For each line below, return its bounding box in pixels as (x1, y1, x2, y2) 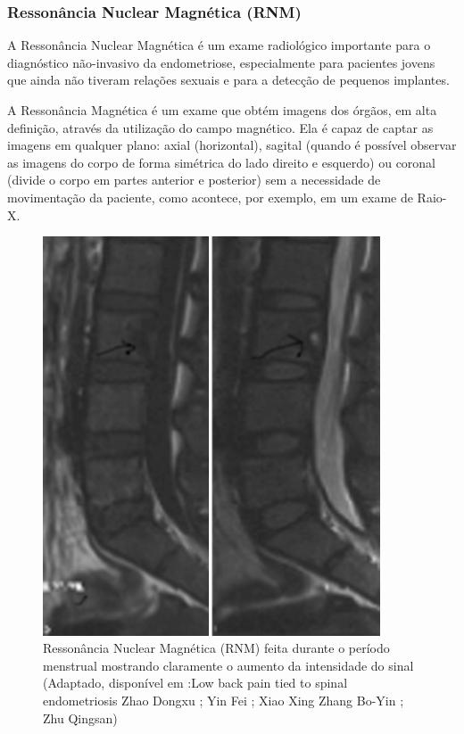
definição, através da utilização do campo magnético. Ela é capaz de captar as (7, 118, 434, 136)
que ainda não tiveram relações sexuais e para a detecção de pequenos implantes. (7, 70, 450, 89)
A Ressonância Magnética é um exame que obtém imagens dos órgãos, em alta (7, 101, 437, 119)
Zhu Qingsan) (43, 708, 118, 727)
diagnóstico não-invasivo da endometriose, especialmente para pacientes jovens (7, 53, 435, 71)
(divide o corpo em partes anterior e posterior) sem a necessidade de (7, 170, 381, 189)
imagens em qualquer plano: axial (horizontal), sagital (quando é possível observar (7, 136, 457, 154)
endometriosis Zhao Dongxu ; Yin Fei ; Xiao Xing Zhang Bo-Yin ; (43, 690, 404, 709)
